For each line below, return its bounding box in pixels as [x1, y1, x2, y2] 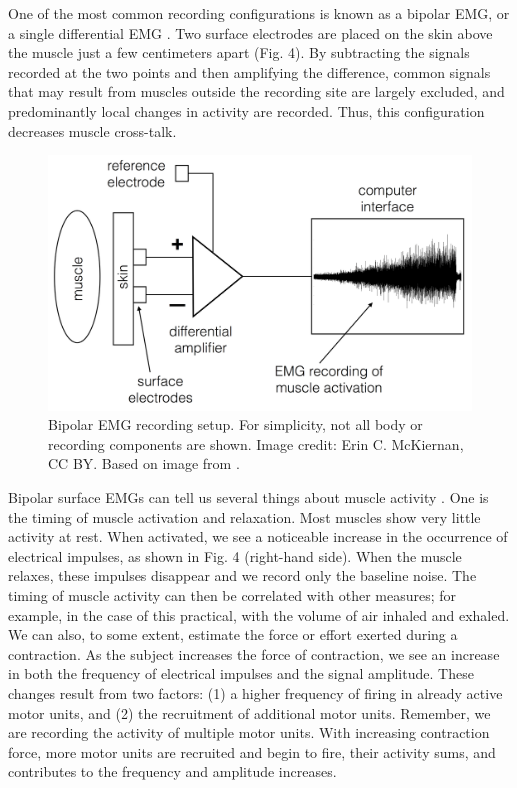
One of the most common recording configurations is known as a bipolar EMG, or [8, 3, 510, 23]
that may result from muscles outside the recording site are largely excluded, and [8, 81, 505, 102]
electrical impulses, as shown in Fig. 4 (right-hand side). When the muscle [8, 545, 462, 566]
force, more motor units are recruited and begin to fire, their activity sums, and [8, 741, 496, 762]
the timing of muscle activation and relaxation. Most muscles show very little [8, 506, 481, 527]
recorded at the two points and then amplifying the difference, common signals [8, 61, 491, 82]
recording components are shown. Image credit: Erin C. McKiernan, [48, 433, 464, 454]
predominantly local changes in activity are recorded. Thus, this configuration [8, 100, 485, 121]
